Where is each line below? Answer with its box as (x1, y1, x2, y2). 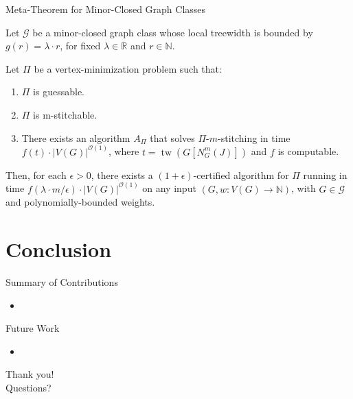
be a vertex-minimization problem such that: (34, 61, 222, 75)
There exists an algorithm (21, 130, 130, 145)
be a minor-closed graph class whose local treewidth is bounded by (32, 25, 313, 39)
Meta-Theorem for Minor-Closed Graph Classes (5, 2, 206, 16)
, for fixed (60, 38, 101, 53)
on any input (142, 181, 196, 195)
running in (303, 167, 348, 182)
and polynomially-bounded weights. (5, 195, 155, 209)
